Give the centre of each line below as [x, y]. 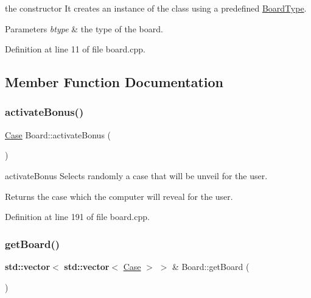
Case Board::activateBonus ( [58, 134]
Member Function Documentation [114, 82]
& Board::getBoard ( [211, 266]
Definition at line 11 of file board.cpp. [75, 49]
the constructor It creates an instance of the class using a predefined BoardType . [156, 8]
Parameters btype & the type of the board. [84, 28]
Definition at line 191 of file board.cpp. [77, 217]
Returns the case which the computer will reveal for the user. [119, 196]
